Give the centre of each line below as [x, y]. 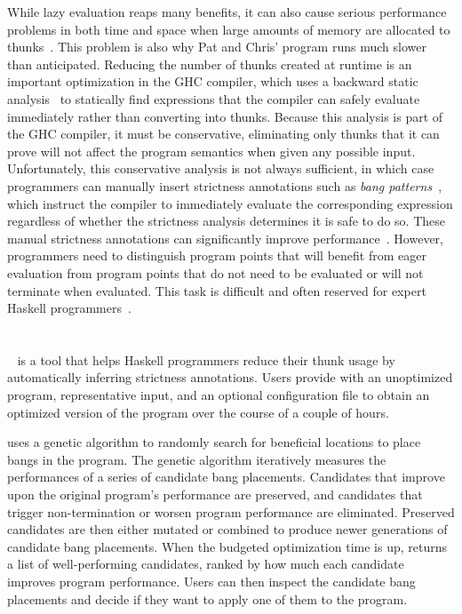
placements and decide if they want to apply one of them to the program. [207, 598]
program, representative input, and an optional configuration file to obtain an [219, 395]
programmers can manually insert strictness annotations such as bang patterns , [225, 185]
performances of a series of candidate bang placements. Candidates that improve [226, 477]
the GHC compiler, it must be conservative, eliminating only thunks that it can [223, 134]
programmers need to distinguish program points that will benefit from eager [217, 255]
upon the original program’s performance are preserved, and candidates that [215, 494]
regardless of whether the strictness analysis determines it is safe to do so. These [226, 221]
